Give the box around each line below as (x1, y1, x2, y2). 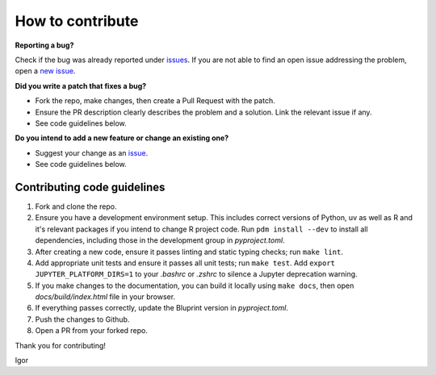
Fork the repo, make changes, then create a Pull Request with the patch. (35, 96, 275, 106)
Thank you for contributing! (15, 340, 107, 350)
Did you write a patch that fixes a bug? (15, 81, 147, 90)
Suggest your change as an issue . (35, 148, 149, 157)
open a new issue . (15, 66, 76, 76)
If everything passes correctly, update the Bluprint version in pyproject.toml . (35, 303, 288, 313)
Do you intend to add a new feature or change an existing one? (15, 133, 229, 143)
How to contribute (15, 12, 139, 30)
